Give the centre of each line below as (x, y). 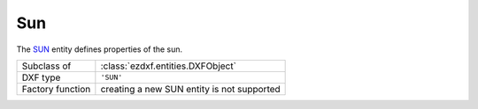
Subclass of (46, 66)
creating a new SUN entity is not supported (190, 89)
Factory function (56, 89)
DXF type (41, 77)
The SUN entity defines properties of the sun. (100, 49)
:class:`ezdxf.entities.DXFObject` (168, 66)
